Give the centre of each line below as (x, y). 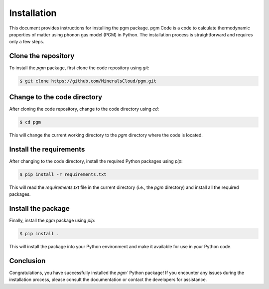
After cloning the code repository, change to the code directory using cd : (84, 109)
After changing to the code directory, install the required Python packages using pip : (96, 161)
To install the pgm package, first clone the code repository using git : (79, 68)
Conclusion (27, 261)
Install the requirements (47, 149)
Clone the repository (42, 56)
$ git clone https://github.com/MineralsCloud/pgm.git (88, 81)
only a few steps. (27, 42)
